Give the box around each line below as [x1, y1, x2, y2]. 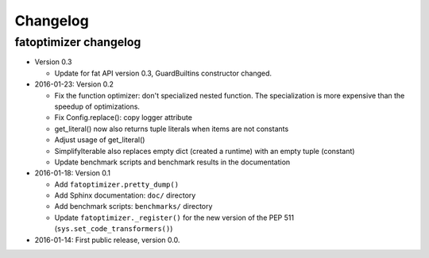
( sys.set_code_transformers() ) [54, 224, 173, 233]
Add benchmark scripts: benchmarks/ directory [54, 202, 213, 211]
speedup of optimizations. [54, 102, 141, 111]
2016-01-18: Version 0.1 [34, 168, 111, 178]
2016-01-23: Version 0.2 [34, 79, 114, 89]
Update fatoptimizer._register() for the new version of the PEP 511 [54, 213, 294, 222]
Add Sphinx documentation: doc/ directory [54, 191, 196, 200]
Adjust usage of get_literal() [54, 135, 145, 144]
